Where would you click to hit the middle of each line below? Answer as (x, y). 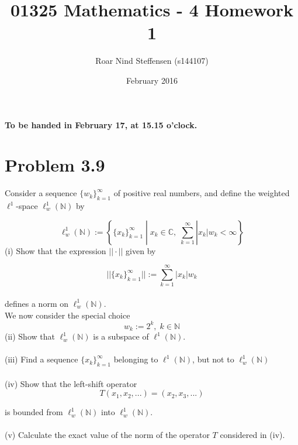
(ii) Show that (30, 336)
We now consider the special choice (67, 315)
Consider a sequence (41, 193)
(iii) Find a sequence (41, 359)
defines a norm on (37, 303)
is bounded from (34, 412)
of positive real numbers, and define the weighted (202, 193)
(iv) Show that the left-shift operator (71, 383)
